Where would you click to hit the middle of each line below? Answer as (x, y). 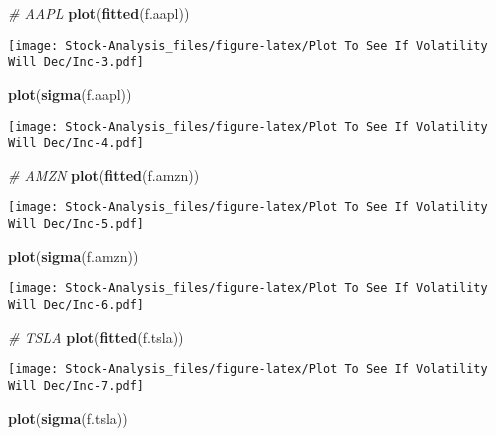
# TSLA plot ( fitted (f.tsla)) (96, 336)
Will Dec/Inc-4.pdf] (76, 143)
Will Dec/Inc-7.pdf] (76, 385)
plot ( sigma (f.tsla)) (68, 417)
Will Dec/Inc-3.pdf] (76, 62)
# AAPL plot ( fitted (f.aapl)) (99, 13)
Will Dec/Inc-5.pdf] (76, 224)
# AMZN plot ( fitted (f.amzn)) (104, 174)
